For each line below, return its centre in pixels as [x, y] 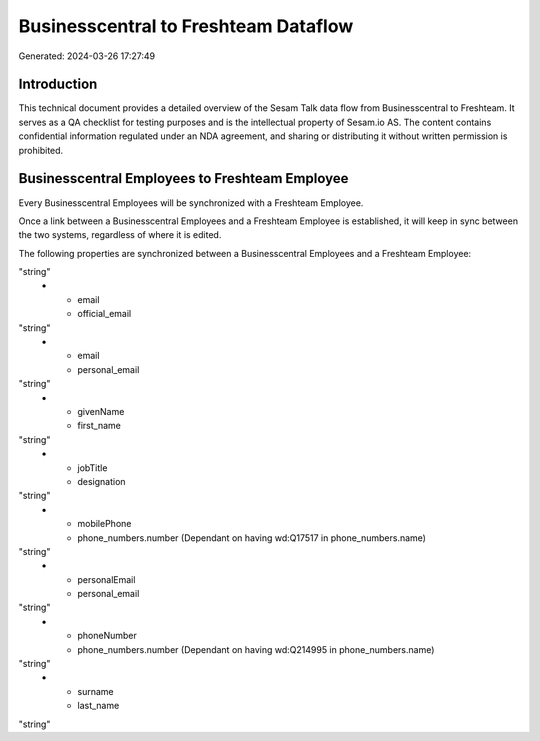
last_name [98, 706]
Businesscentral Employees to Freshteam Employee [183, 178]
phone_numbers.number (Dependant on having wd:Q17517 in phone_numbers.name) [252, 537]
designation [101, 481]
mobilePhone [104, 524]
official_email [104, 314]
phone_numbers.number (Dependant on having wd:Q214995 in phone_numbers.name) [256, 649]
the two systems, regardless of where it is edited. [120, 235]
